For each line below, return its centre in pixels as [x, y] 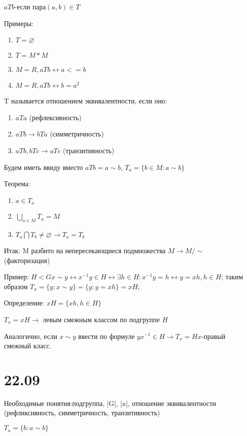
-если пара [30, 6]
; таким [232, 277]
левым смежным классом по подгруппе [101, 319]
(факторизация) [27, 260]
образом [16, 286]
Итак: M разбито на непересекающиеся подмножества [85, 250]
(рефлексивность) [55, 117]
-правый [214, 336]
